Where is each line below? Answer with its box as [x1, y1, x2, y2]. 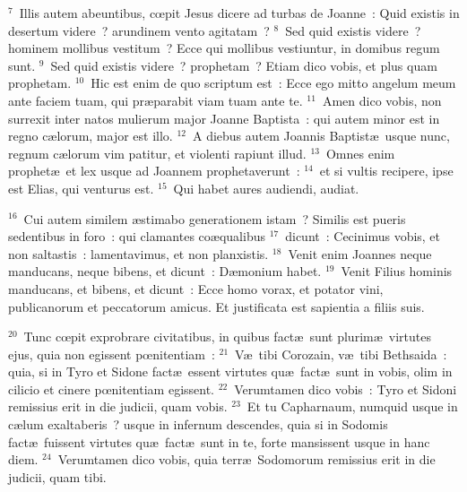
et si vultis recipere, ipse [319, 161, 454, 180]
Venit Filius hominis [341, 262, 453, 281]
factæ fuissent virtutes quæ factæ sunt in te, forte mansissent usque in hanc [8, 432, 430, 451]
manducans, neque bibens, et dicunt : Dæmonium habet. [8, 262, 322, 281]
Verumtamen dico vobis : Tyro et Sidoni [234, 379, 457, 398]
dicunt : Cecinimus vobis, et [285, 227, 441, 246]
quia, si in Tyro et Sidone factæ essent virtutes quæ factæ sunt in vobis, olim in [8, 362, 453, 381]
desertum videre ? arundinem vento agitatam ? [8, 21, 270, 39]
